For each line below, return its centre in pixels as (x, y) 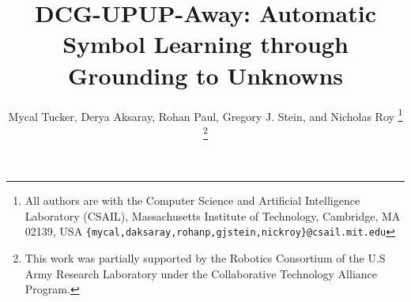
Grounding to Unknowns (205, 75)
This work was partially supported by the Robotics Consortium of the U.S (205, 257)
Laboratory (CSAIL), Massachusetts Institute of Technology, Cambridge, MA (213, 215)
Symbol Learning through (205, 44)
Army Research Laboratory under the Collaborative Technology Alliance (201, 273)
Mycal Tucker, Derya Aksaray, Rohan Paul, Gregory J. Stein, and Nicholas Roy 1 (205, 115)
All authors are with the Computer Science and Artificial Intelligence (192, 200)
